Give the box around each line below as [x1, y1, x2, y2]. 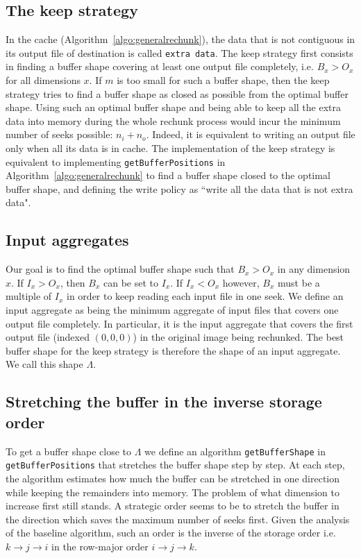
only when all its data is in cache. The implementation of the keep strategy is [6, 141, 335, 155]
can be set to [103, 275, 159, 289]
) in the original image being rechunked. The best [133, 330, 344, 344]
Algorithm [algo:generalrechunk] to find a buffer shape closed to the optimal [6, 168, 330, 183]
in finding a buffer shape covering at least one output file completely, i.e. [6, 59, 314, 74]
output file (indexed [6, 330, 90, 344]
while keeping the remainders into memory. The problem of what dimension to [6, 484, 339, 499]
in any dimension [277, 262, 351, 276]
